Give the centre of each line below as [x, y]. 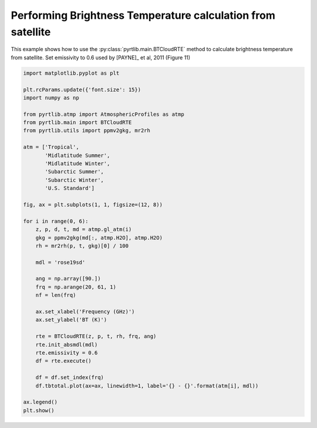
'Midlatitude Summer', [77, 155]
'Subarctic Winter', [74, 180]
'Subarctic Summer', [74, 172]
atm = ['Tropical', [51, 147]
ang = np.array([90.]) [68, 279]
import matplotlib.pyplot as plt [71, 73]
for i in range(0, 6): [56, 221]
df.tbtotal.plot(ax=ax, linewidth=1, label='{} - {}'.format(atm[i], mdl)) [147, 386]
